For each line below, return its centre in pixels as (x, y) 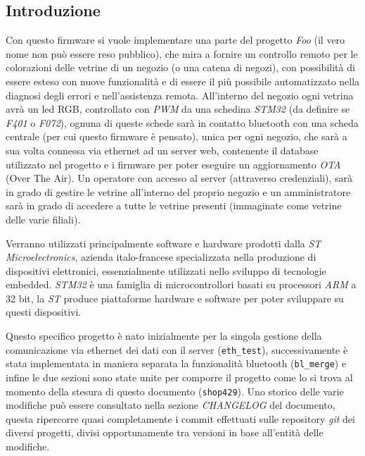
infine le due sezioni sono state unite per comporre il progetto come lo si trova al (179, 377)
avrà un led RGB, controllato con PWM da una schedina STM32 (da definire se (178, 109)
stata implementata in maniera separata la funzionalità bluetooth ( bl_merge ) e (176, 363)
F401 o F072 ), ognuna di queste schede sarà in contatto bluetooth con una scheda (182, 122)
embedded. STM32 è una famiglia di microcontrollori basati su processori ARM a (181, 284)
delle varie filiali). (43, 219)
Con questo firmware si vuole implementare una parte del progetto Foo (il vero (175, 40)
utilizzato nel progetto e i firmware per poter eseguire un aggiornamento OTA (173, 164)
